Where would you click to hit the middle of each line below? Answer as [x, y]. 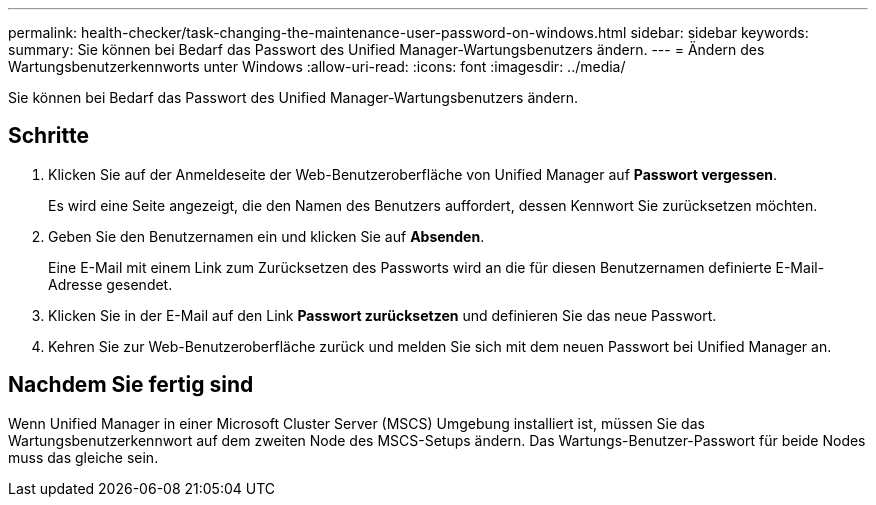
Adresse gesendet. [110, 284]
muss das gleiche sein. [83, 457]
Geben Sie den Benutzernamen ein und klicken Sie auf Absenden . [266, 236]
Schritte [48, 136]
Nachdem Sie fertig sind [131, 385]
